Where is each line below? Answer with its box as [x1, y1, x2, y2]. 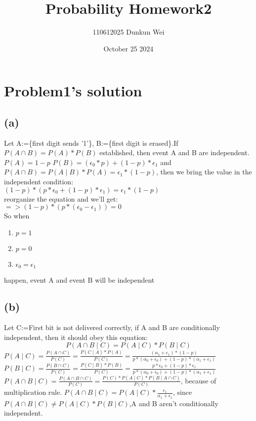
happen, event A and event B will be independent [4, 275, 155, 285]
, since [173, 387, 192, 397]
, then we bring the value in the [156, 167, 252, 177]
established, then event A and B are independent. [99, 147, 250, 158]
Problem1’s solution [4, 81, 142, 101]
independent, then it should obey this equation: [4, 332, 148, 342]
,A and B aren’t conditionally [129, 398, 218, 408]
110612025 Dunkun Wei [92, 27, 165, 37]
